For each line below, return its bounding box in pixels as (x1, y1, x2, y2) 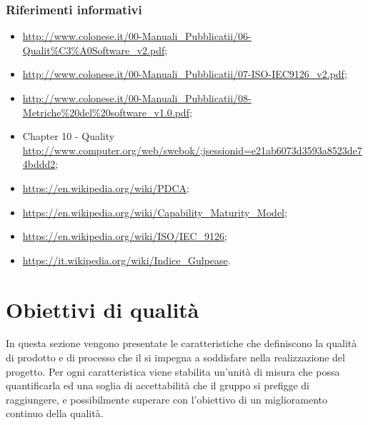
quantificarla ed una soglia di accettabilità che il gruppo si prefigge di (6, 378, 309, 393)
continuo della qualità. (6, 406, 104, 421)
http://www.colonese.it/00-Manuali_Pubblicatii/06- (22, 29, 252, 44)
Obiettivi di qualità (6, 294, 199, 324)
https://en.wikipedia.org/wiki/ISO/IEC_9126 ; (22, 229, 228, 244)
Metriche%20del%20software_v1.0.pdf (22, 104, 189, 119)
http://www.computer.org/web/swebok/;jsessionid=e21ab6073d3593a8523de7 (22, 142, 362, 157)
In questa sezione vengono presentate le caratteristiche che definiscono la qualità (6, 336, 357, 351)
